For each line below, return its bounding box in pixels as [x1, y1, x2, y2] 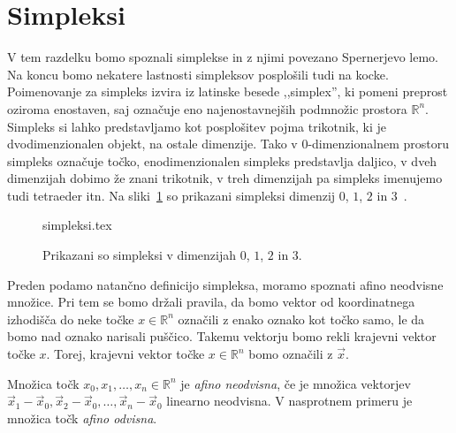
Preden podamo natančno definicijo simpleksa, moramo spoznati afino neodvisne [7, 275, 444, 293]
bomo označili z [248, 345, 333, 363]
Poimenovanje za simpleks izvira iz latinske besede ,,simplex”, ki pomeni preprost [7, 82, 448, 101]
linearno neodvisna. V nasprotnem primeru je [166, 391, 413, 410]
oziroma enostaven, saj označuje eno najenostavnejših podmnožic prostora [7, 99, 407, 118]
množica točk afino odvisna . [7, 408, 157, 427]
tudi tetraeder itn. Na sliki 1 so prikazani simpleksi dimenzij [7, 186, 336, 204]
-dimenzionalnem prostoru [308, 134, 449, 153]
